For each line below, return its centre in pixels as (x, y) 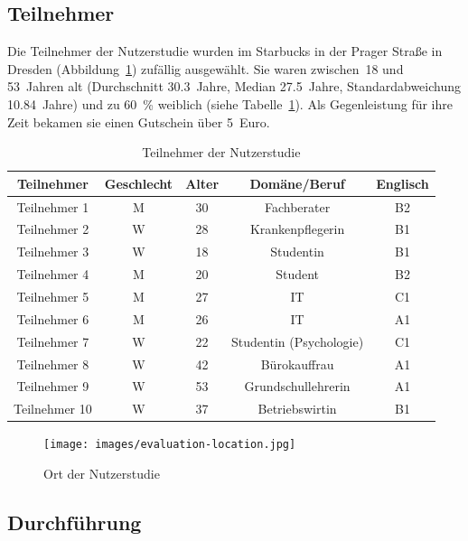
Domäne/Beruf (297, 183)
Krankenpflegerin (297, 229)
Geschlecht (139, 183)
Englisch (402, 183)
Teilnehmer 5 (53, 296)
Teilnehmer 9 (53, 386)
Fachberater (297, 206)
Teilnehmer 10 (53, 409)
